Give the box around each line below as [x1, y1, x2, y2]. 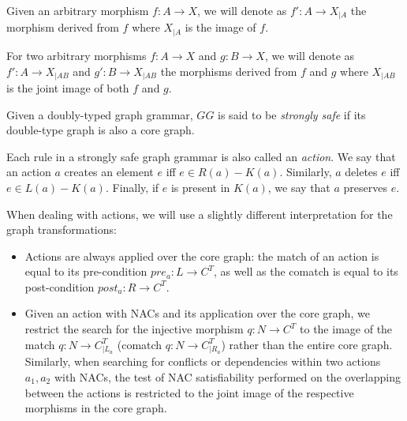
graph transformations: [6, 221, 117, 238]
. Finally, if [105, 179, 159, 195]
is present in [170, 179, 230, 195]
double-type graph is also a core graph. [6, 122, 195, 138]
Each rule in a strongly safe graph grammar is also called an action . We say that [6, 148, 396, 164]
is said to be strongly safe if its [218, 106, 366, 122]
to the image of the [300, 321, 393, 337]
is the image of [185, 19, 256, 36]
